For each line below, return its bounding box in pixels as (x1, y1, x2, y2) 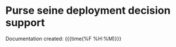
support (5, 16, 45, 29)
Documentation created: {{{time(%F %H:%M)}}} (5, 35, 122, 42)
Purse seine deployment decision (5, 4, 171, 17)
